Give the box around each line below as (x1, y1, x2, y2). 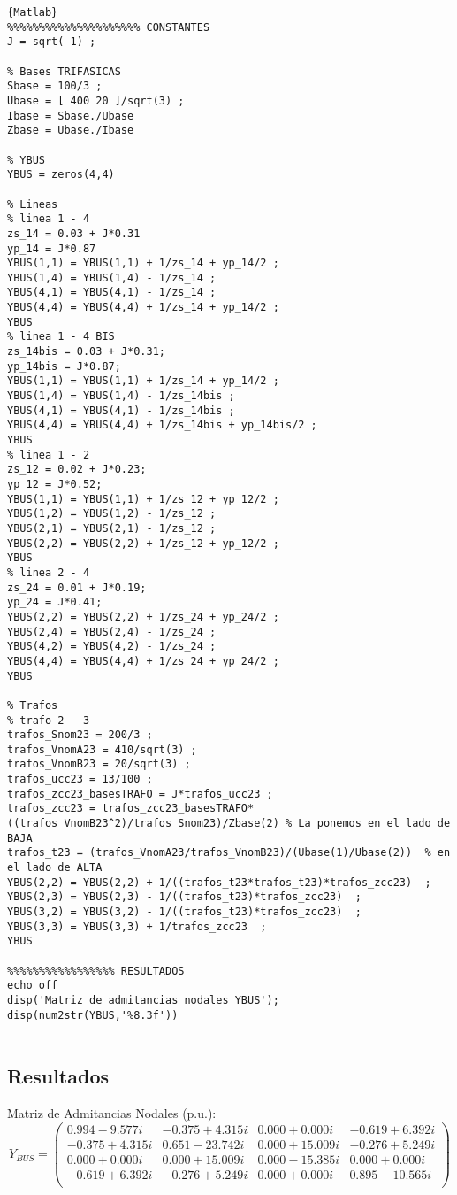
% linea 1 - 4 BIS (7, 330, 115, 343)
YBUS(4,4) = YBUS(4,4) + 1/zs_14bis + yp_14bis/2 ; (7, 419, 317, 432)
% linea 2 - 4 (7, 566, 90, 579)
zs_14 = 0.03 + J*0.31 (7, 227, 141, 240)
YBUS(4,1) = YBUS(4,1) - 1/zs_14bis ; (7, 404, 235, 417)
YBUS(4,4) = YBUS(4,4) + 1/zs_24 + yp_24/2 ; (7, 654, 279, 667)
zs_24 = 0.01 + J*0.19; (7, 581, 147, 594)
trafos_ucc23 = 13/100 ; (7, 773, 153, 786)
